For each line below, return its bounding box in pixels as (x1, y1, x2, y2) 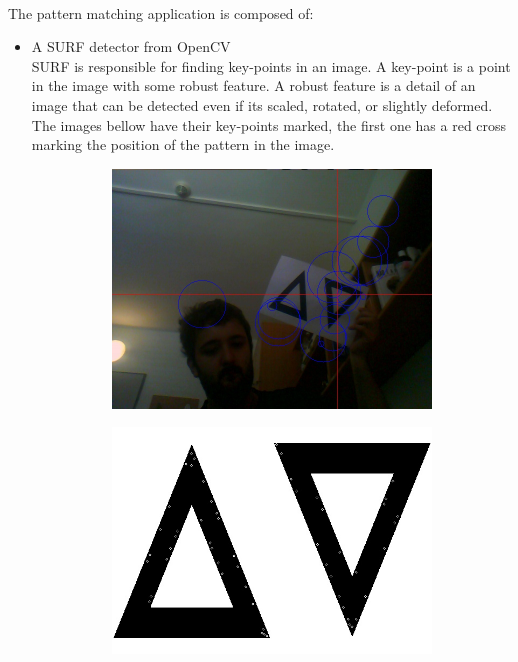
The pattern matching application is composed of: (8, 2, 314, 23)
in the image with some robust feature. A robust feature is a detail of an (31, 75, 476, 96)
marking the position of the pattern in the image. (31, 134, 335, 155)
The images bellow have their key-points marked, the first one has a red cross (31, 114, 507, 135)
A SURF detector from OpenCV (31, 36, 231, 57)
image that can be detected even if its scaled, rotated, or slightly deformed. (31, 94, 493, 115)
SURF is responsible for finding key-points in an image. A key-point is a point (31, 55, 511, 76)
